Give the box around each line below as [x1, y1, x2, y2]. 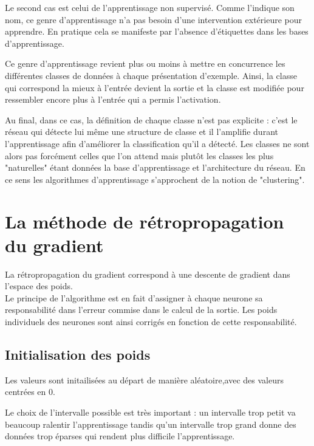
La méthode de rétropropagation [5, 208, 284, 233]
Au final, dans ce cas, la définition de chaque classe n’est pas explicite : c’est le [5, 113, 298, 126]
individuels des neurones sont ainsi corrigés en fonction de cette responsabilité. [5, 315, 297, 328]
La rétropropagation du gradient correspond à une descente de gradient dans [5, 267, 290, 280]
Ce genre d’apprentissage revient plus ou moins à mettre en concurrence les [5, 57, 285, 70]
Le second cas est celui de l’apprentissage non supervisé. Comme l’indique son [5, 1, 295, 13]
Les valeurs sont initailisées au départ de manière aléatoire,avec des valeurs [5, 373, 284, 386]
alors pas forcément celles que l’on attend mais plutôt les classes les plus [5, 149, 274, 162]
